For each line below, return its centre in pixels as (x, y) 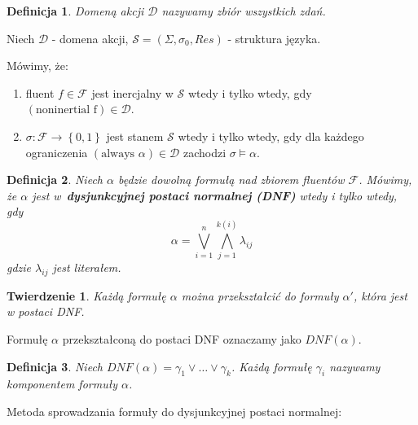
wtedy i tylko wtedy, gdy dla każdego (271, 136)
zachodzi (205, 152)
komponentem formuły (62, 384)
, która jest (380, 295)
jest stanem (135, 136)
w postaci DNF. (46, 311)
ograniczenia (57, 152)
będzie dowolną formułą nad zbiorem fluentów (231, 180)
